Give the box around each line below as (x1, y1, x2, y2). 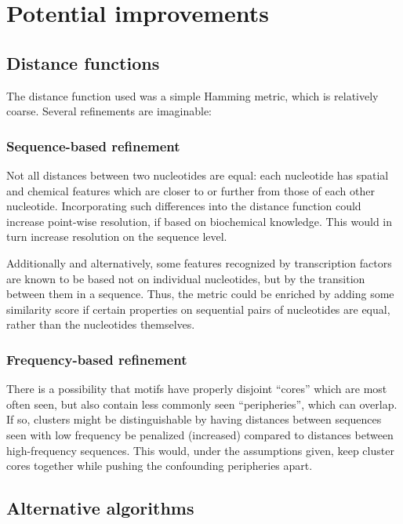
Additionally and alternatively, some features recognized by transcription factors (6, 254, 392, 271)
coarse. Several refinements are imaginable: (6, 103, 212, 119)
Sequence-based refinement (6, 136, 180, 155)
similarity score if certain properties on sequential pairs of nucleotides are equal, (6, 300, 390, 317)
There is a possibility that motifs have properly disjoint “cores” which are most (6, 380, 387, 397)
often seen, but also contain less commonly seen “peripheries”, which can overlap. (6, 395, 398, 412)
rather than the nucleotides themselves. (6, 316, 195, 333)
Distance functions (6, 50, 160, 75)
